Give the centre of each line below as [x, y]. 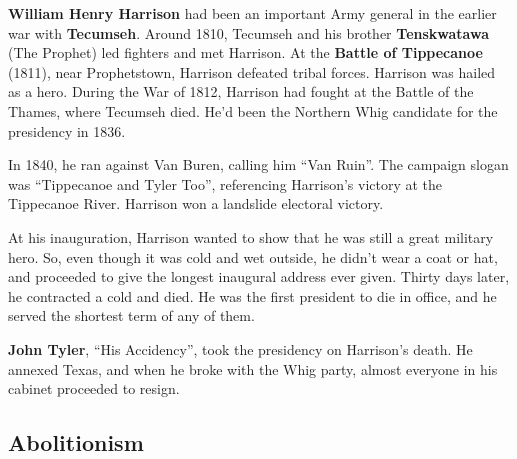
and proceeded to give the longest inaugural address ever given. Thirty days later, [259, 276]
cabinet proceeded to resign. [94, 388]
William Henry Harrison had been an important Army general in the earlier [252, 13]
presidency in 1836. [67, 130]
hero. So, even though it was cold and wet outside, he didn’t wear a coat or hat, [253, 256]
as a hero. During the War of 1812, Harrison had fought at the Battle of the [241, 91]
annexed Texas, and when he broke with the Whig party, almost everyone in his [253, 368]
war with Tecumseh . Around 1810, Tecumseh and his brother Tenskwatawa [248, 32]
